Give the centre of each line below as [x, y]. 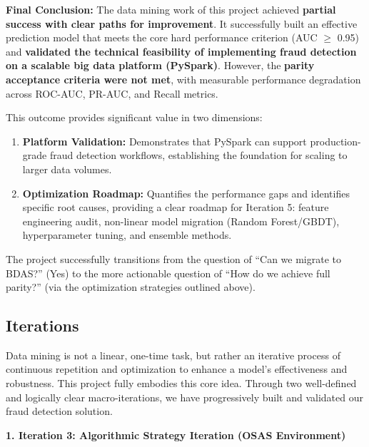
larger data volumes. [67, 169]
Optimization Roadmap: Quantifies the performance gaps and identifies [186, 193]
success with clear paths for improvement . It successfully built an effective [182, 23]
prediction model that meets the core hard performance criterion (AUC [162, 37]
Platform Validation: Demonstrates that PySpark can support [165, 141]
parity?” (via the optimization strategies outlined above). [131, 287]
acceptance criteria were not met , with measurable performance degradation [183, 79]
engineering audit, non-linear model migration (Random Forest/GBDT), [181, 221]
